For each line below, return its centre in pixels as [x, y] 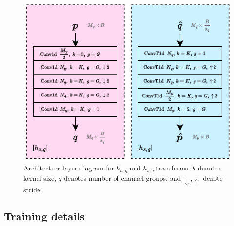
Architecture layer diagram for [69, 168]
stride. [33, 190]
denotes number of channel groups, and [123, 178]
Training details [44, 216]
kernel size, [40, 178]
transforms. [173, 168]
